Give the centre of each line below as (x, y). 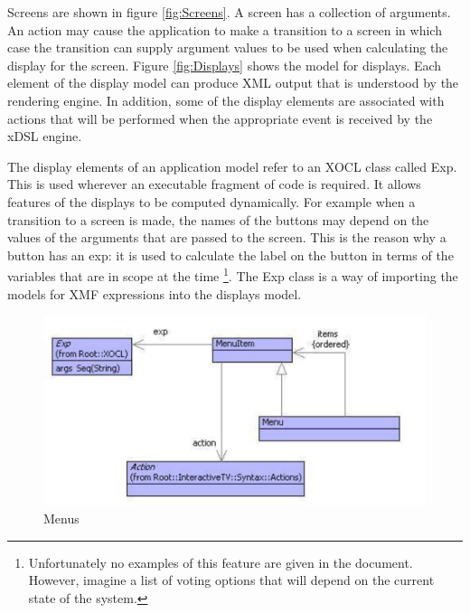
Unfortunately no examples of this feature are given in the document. (221, 562)
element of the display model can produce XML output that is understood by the (233, 83)
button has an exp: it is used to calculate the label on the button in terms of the (230, 255)
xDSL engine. (45, 136)
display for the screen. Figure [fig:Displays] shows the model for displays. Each (225, 65)
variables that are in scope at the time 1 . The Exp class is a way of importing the (233, 274)
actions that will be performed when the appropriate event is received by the (220, 118)
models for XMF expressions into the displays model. (155, 293)
